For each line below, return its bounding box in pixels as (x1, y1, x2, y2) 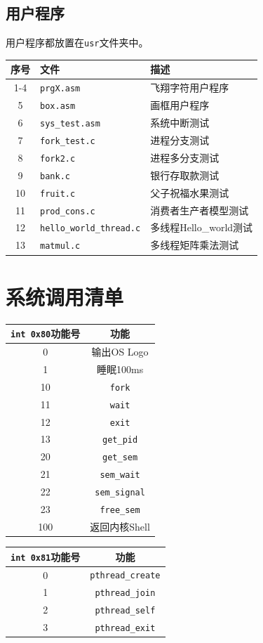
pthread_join (95, 588, 156, 599)
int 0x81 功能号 (11, 549, 81, 564)
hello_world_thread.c (40, 223, 141, 234)
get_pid (102, 435, 138, 446)
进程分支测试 (150, 132, 210, 147)
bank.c (40, 171, 70, 181)
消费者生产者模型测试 (150, 202, 249, 217)
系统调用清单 (6, 282, 124, 311)
